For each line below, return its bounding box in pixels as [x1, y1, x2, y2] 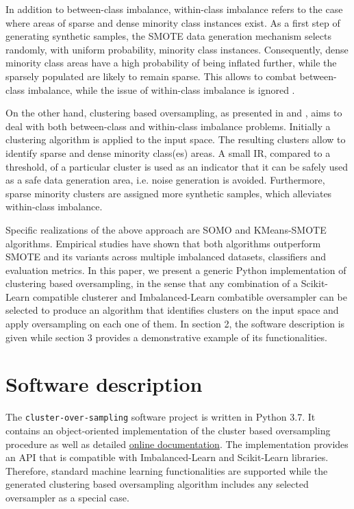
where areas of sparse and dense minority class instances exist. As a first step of [5, 15, 340, 29]
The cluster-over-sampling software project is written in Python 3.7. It [5, 410, 316, 424]
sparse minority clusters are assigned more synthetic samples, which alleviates [5, 186, 332, 200]
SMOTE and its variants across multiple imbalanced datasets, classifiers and [5, 249, 327, 264]
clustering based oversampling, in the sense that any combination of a [5, 276, 299, 290]
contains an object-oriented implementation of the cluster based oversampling [5, 423, 331, 438]
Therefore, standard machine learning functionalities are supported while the [5, 463, 328, 477]
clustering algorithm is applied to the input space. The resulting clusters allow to [5, 132, 346, 147]
